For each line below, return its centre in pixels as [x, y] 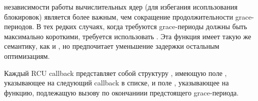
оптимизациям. [27, 56]
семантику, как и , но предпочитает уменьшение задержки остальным [112, 46]
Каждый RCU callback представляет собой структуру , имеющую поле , [116, 73]
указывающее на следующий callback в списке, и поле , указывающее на [117, 83]
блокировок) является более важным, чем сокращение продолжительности [119, 16]
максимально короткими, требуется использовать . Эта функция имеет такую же [128, 36]
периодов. [19, 26]
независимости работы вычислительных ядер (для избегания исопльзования [121, 7]
